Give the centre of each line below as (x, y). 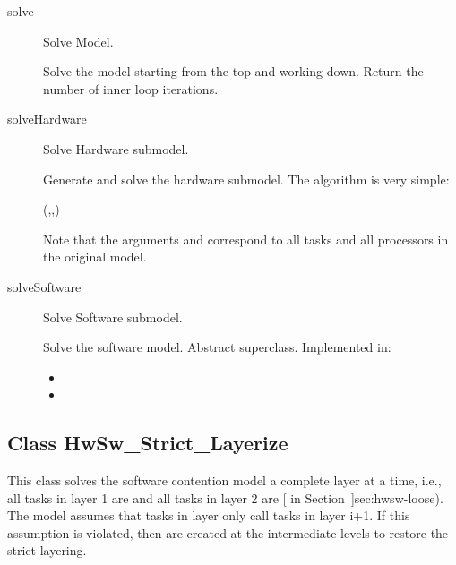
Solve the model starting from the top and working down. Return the (233, 71)
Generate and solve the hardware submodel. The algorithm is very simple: (246, 179)
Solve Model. (78, 41)
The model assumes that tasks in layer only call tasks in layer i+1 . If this (209, 515)
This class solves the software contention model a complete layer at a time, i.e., (224, 480)
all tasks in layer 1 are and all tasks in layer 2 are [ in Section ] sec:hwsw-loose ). (225, 497)
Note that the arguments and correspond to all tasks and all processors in (246, 239)
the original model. (95, 257)
